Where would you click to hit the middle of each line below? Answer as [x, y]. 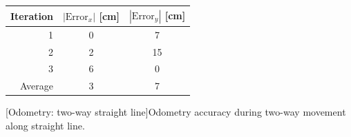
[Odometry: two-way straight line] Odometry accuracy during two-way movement [176, 112]
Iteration [32, 15]
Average [37, 86]
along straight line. [45, 125]
